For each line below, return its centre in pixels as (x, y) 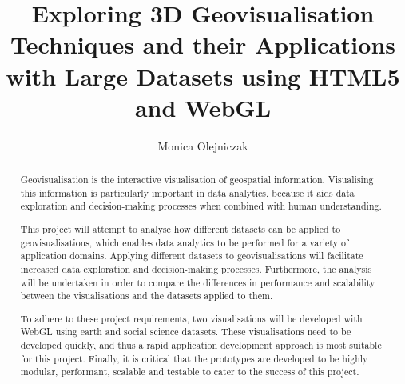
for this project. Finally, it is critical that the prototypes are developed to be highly (194, 358)
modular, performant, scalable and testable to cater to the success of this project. (190, 372)
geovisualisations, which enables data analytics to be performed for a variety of (185, 242)
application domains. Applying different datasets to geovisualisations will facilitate (192, 256)
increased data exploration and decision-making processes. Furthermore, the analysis (196, 268)
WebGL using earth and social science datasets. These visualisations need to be (186, 332)
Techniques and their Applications (203, 44)
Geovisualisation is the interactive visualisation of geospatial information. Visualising (197, 180)
